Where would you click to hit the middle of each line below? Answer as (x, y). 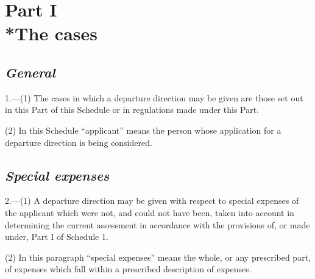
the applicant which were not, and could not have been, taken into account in (150, 212)
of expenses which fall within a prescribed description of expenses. (128, 269)
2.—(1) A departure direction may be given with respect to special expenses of (152, 201)
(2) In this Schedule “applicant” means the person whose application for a (143, 130)
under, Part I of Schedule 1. (57, 237)
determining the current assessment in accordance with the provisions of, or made (157, 224)
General (30, 72)
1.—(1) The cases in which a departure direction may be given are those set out (154, 97)
